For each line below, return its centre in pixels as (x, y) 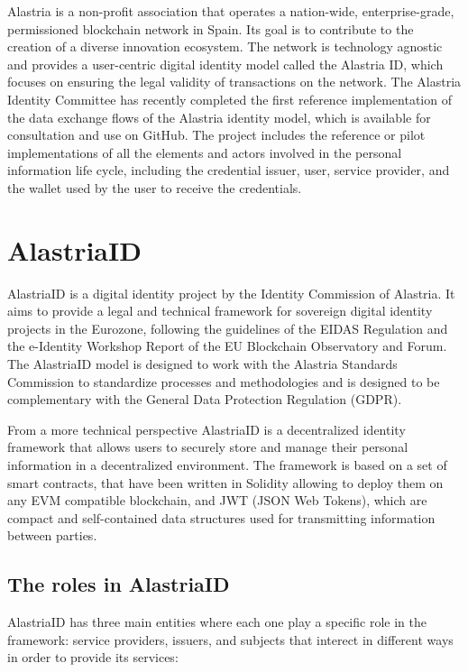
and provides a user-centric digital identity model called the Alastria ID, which (225, 64)
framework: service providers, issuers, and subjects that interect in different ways (230, 639)
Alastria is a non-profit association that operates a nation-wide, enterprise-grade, (231, 11)
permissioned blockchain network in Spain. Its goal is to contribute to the (211, 28)
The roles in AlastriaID (119, 584)
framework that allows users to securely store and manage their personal (208, 447)
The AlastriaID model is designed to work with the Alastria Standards (202, 364)
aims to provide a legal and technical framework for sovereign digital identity (220, 311)
